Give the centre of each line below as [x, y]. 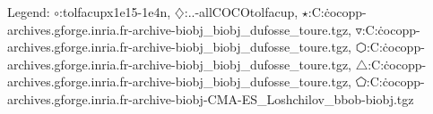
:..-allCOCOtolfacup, [241, 12]
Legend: [29, 12]
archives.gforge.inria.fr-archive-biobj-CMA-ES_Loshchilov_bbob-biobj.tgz [211, 98]
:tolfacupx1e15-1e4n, [115, 12]
